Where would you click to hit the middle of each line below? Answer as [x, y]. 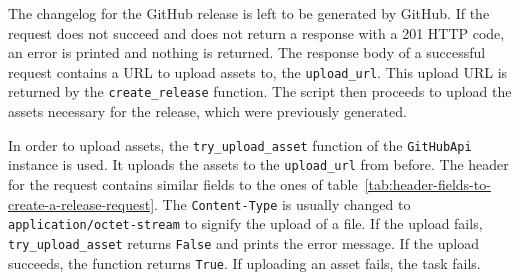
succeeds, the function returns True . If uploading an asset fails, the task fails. [244, 262]
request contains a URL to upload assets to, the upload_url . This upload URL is [258, 71]
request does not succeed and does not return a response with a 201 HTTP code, [256, 32]
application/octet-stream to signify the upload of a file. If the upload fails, [245, 223]
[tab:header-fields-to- [427, 184]
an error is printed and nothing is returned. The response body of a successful [247, 52]
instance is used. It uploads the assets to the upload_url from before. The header [258, 164]
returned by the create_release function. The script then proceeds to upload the [260, 91]
